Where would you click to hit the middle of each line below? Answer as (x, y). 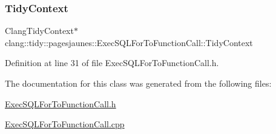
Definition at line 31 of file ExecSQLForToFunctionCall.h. (112, 63)
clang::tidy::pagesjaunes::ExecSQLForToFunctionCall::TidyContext (129, 42)
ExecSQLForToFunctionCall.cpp (65, 124)
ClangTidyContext (39, 31)
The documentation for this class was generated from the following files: (138, 83)
